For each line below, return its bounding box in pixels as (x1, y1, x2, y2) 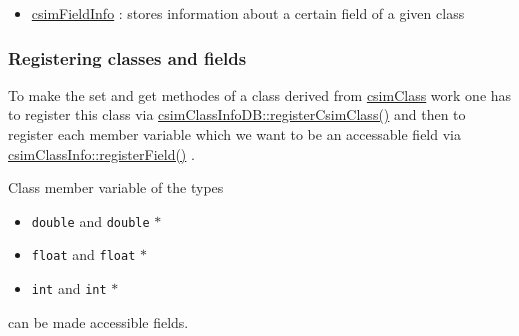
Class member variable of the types (8, 177, 224, 198)
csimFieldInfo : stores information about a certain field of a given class (31, 3, 465, 23)
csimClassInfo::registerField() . (8, 143, 195, 164)
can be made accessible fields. (8, 311, 189, 332)
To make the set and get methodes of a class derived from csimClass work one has (8, 84, 512, 105)
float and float (31, 244, 136, 265)
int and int (31, 278, 107, 299)
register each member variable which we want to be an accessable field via (8, 124, 461, 144)
